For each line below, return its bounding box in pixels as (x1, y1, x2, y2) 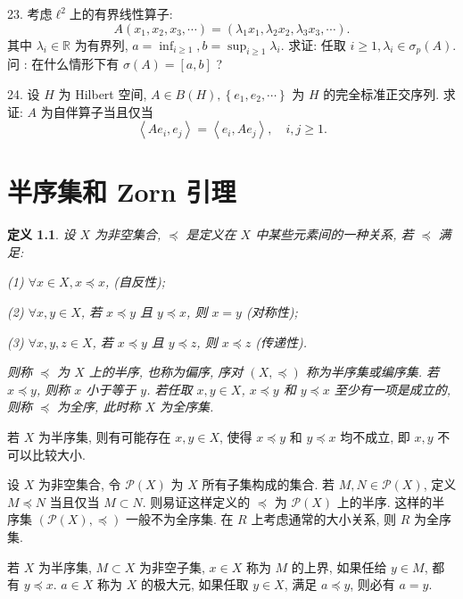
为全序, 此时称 (57, 397, 141, 416)
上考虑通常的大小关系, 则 (251, 510, 396, 528)
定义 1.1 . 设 (7, 225, 76, 244)
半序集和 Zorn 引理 (7, 173, 236, 210)
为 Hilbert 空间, (58, 84, 147, 103)
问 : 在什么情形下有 (7, 54, 120, 73)
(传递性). (255, 332, 308, 351)
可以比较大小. (7, 445, 86, 463)
